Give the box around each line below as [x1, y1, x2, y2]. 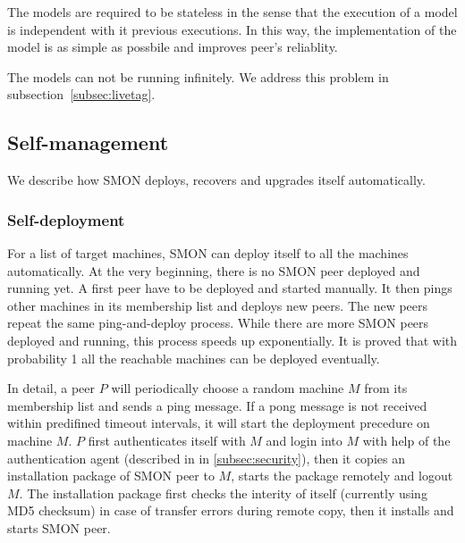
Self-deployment [7, 208, 125, 230]
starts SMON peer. [7, 518, 111, 537]
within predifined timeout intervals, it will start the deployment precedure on [7, 414, 430, 432]
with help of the [362, 430, 451, 449]
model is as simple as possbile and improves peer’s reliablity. [7, 38, 338, 56]
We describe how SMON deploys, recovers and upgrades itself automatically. [7, 171, 426, 189]
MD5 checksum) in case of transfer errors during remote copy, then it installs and [7, 501, 454, 520]
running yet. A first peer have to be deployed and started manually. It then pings [7, 279, 452, 297]
